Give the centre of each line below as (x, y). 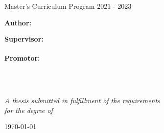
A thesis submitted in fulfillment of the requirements (82, 100)
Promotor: (22, 58)
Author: (18, 22)
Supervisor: (24, 39)
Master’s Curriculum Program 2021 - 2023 (68, 6)
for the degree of (29, 110)
